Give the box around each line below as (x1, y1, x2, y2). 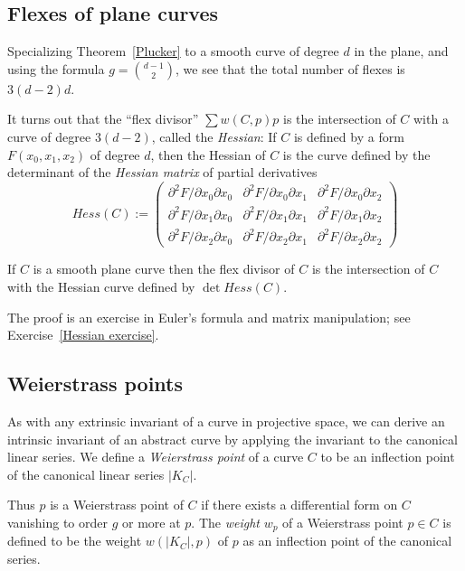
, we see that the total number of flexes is (176, 59, 405, 78)
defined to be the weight (7, 531, 142, 550)
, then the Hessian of (150, 145, 266, 164)
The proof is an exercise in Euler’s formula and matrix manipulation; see (7, 307, 411, 326)
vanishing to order (7, 512, 109, 531)
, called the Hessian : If (151, 126, 277, 145)
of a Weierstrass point (282, 512, 403, 531)
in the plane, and (354, 42, 449, 61)
